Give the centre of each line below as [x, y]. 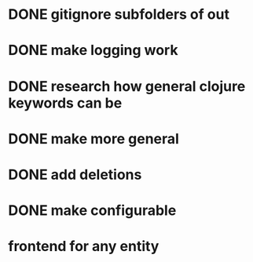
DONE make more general [93, 138]
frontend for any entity [84, 247]
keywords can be [65, 103]
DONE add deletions [75, 175]
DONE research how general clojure [127, 86]
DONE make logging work [93, 51]
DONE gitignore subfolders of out [119, 15]
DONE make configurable [92, 211]
